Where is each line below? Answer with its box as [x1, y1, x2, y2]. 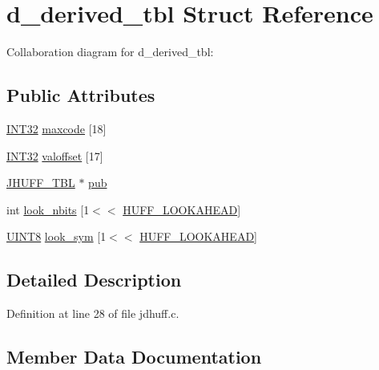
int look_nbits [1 [6, 201, 90, 218]
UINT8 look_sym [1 [6, 228, 107, 245]
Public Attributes [6, 83, 155, 108]
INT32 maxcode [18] [6, 120, 107, 136]
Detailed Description [6, 267, 182, 292]
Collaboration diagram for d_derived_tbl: [6, 43, 214, 60]
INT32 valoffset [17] [6, 147, 103, 164]
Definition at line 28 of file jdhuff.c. [6, 305, 179, 322]
